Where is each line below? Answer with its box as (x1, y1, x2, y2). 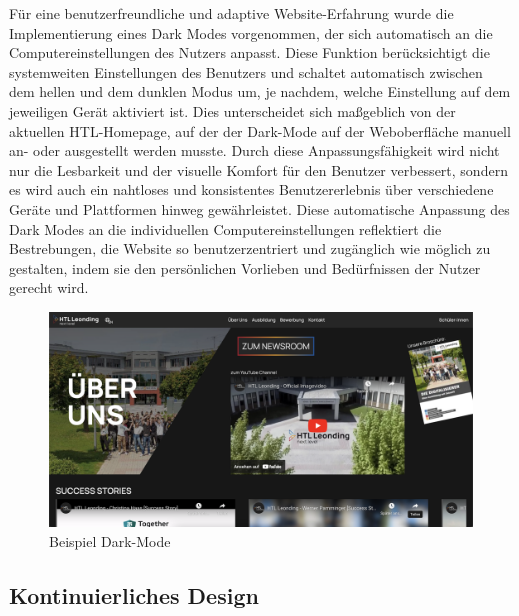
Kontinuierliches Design (9, 579, 259, 610)
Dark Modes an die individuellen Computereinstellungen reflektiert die (9, 218, 442, 239)
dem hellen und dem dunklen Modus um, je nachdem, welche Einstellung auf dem (9, 81, 511, 102)
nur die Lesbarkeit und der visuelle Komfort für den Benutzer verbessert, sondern (9, 159, 508, 180)
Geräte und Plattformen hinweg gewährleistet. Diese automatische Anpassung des (9, 198, 510, 219)
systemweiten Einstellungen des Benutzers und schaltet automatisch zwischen (9, 61, 483, 82)
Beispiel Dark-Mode (49, 530, 171, 551)
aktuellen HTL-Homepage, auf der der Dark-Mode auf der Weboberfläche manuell (9, 120, 511, 141)
